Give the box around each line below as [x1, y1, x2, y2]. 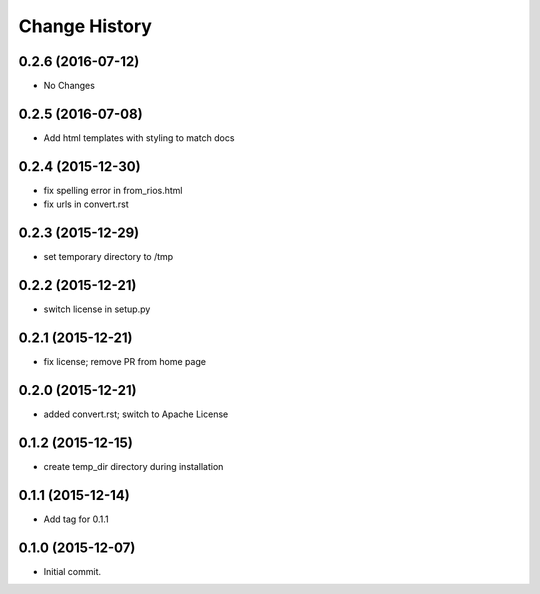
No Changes [43, 80, 95, 92]
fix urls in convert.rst [43, 198, 129, 210]
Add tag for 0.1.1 [43, 513, 109, 525]
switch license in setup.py [43, 303, 151, 315]
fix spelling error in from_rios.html [43, 184, 183, 196]
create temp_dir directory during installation [43, 460, 224, 472]
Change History [18, 15, 152, 37]
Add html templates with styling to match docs [43, 131, 235, 144]
